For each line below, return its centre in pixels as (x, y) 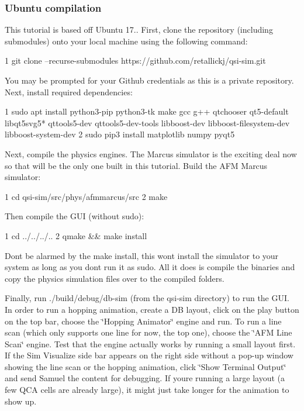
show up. (21, 401)
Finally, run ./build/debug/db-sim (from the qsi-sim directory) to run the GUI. (147, 298)
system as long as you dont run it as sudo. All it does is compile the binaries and (150, 267)
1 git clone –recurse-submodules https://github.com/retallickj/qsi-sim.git (135, 61)
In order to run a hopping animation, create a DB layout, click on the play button (152, 309)
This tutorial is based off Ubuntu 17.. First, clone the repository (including (139, 30)
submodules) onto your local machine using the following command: (126, 41)
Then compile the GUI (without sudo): (75, 216)
